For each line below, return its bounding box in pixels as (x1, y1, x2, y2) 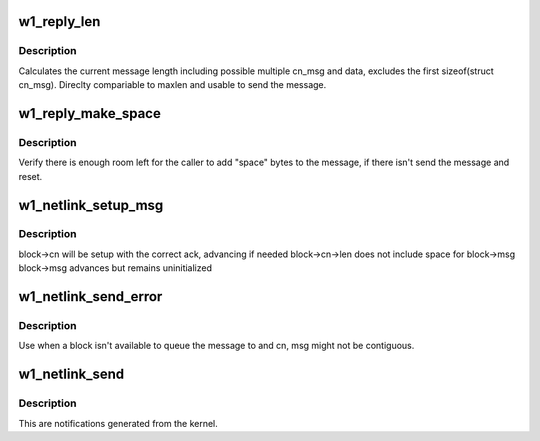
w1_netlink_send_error (18, 288, 163, 305)
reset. (18, 170, 43, 182)
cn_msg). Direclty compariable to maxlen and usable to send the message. (18, 79, 327, 91)
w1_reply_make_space (18, 105, 162, 122)
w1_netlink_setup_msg (18, 196, 164, 214)
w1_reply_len (18, 13, 101, 30)
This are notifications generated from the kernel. (18, 417, 219, 429)
